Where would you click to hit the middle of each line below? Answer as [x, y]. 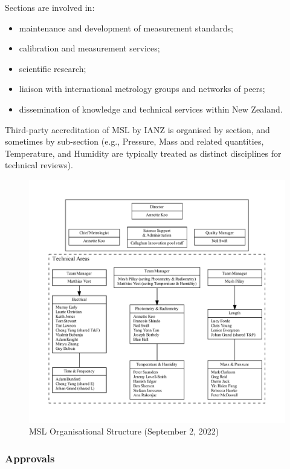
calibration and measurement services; [89, 48]
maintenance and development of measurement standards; [126, 28]
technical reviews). [39, 165]
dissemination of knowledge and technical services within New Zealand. [151, 109]
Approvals [30, 458]
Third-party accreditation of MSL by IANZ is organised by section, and [137, 129]
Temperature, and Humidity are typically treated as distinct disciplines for [143, 153]
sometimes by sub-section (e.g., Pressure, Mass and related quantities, [134, 141]
